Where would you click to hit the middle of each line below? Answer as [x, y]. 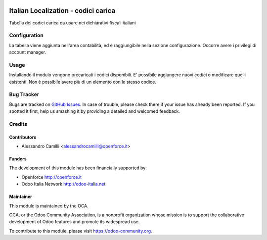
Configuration [26, 36]
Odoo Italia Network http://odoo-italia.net [64, 184]
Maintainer [21, 197]
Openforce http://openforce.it [51, 177]
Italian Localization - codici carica [62, 11]
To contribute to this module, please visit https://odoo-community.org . [81, 231]
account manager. [28, 52]
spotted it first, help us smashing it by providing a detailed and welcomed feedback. [94, 111]
